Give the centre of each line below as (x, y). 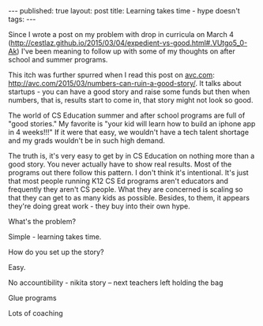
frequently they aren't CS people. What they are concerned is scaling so (126, 189)
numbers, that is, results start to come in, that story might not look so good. (131, 100)
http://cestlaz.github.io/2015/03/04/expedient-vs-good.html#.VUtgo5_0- (129, 43)
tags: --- (22, 19)
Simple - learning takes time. (55, 237)
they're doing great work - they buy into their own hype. (100, 206)
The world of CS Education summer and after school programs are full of (127, 115)
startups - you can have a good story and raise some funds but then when (129, 92)
